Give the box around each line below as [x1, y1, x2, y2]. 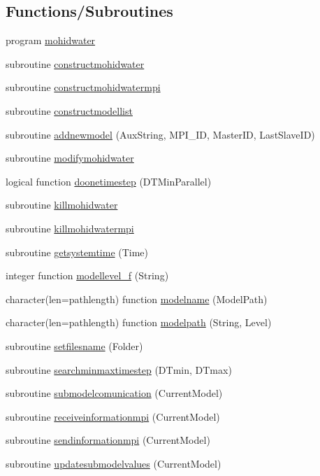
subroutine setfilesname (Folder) [6, 338, 143, 353]
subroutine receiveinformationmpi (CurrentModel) [6, 409, 220, 423]
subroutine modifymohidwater [6, 150, 134, 165]
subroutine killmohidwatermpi [6, 220, 134, 235]
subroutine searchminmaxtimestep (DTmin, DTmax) [6, 362, 232, 377]
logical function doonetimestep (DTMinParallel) [6, 174, 212, 188]
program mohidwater [6, 33, 96, 48]
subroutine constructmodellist [6, 103, 133, 118]
